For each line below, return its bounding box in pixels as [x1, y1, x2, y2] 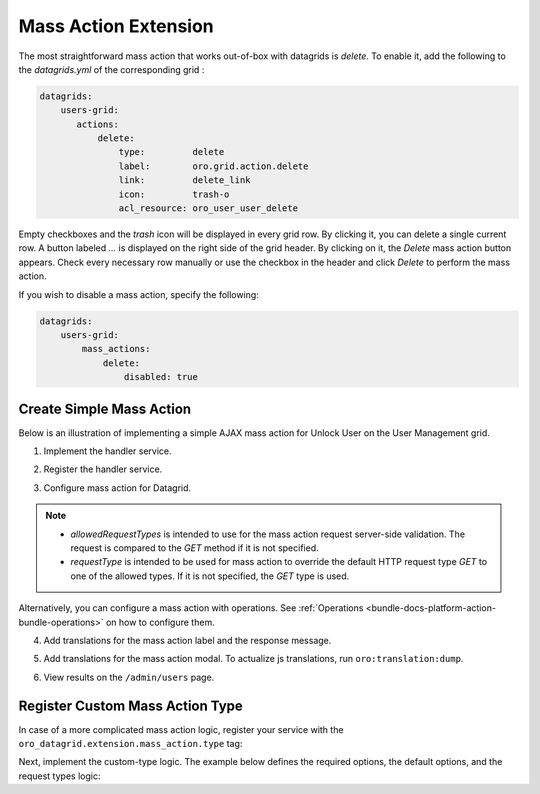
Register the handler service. [43, 463, 163, 475]
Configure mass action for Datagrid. [43, 481, 192, 494]
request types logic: [18, 770, 101, 782]
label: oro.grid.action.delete [118, 160, 309, 172]
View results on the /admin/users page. [43, 671, 215, 683]
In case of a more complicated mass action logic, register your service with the [18, 723, 344, 735]
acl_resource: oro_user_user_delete [118, 203, 299, 214]
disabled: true [123, 371, 199, 383]
